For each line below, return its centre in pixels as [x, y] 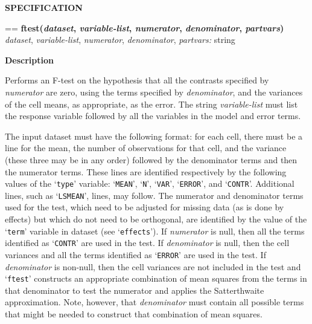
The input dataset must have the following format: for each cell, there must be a [154, 136]
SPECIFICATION [44, 7]
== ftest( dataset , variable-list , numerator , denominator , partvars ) [145, 28]
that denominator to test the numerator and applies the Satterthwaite [135, 290]
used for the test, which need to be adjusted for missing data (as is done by [145, 207]
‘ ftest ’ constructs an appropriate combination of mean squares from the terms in [156, 278]
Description [30, 60]
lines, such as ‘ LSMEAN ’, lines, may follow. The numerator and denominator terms [154, 195]
